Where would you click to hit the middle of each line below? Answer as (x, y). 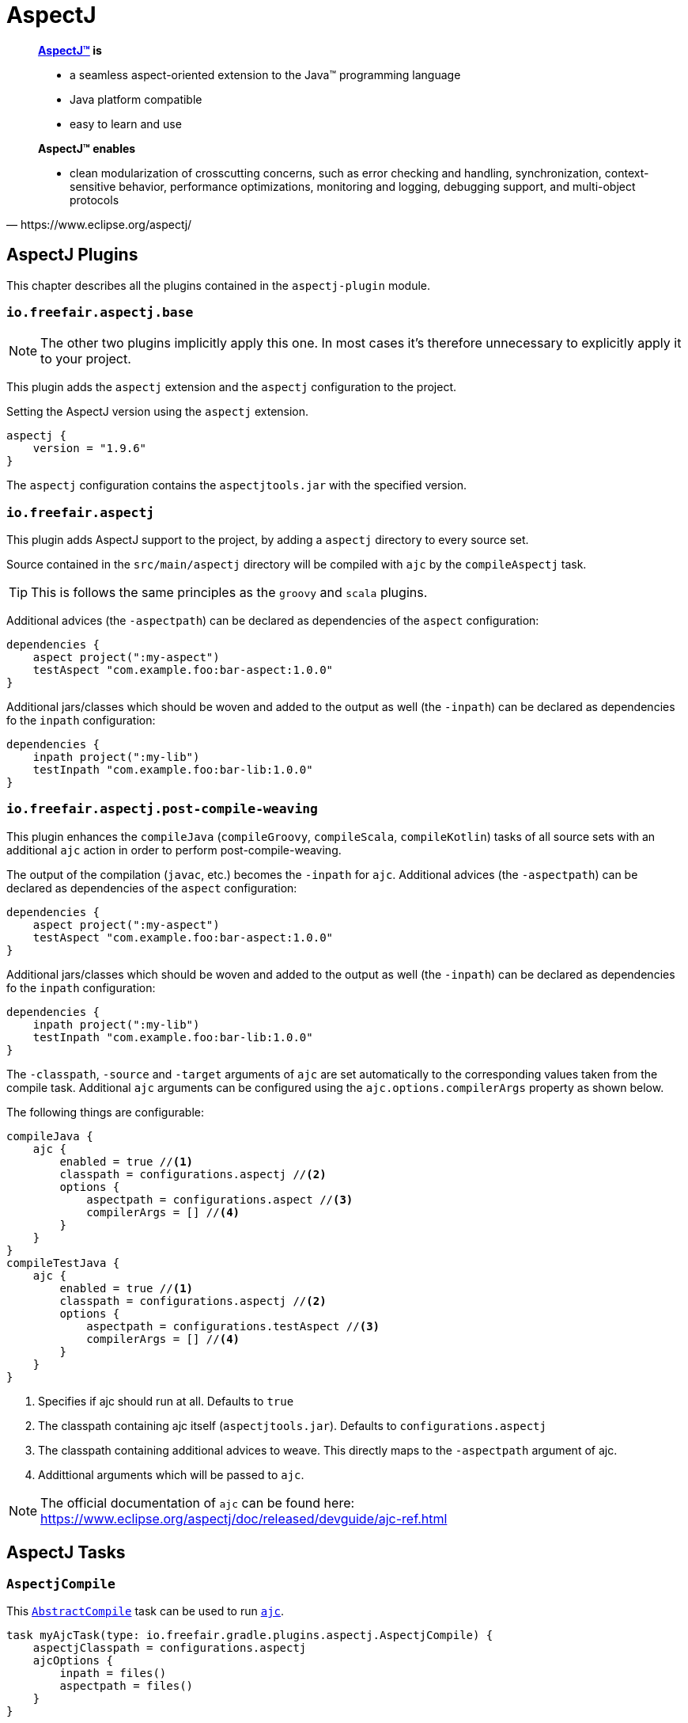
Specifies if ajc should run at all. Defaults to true (166, 1401)
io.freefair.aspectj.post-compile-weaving (162, 809)
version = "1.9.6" (90, 449)
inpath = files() (113, 1674)
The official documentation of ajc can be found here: (198, 1502)
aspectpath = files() (127, 1686)
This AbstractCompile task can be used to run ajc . (146, 1611)
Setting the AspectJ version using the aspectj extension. (158, 412)
